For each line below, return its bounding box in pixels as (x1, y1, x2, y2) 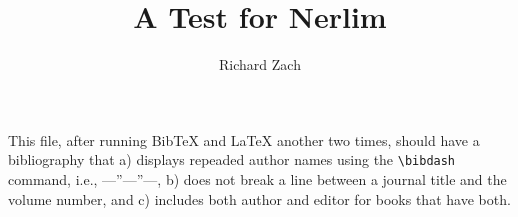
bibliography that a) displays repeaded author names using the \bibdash (8, 149, 456, 170)
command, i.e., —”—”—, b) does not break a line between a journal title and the (8, 168, 507, 189)
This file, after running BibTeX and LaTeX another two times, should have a (8, 129, 480, 150)
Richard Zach (219, 54, 301, 75)
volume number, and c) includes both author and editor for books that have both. (8, 188, 511, 209)
